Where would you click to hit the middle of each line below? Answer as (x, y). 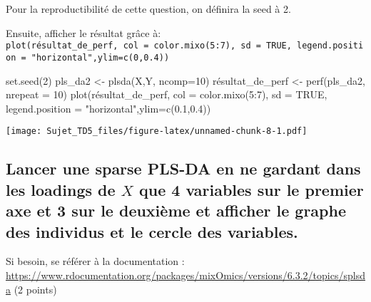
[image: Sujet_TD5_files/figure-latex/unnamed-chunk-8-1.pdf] (157, 131)
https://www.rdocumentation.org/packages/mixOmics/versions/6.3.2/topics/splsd (185, 275)
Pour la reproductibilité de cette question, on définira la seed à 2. (148, 9)
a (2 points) (31, 289)
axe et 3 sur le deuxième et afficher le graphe (176, 210)
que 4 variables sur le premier (251, 189)
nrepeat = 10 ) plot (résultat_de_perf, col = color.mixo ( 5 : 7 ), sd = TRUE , (167, 94)
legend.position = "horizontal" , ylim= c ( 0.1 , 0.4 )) (108, 108)
